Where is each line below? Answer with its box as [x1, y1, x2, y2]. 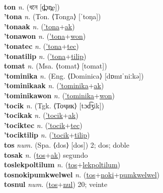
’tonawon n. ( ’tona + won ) [4, 31, 86, 41]
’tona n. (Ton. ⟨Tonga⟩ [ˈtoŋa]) [4, 11, 101, 22]
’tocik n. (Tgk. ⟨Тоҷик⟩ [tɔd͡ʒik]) [4, 100, 104, 110]
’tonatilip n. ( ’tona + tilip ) [4, 50, 87, 61]
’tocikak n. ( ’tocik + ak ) [4, 110, 78, 120]
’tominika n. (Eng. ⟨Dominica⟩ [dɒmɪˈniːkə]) [4, 70, 144, 81]
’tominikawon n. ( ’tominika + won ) [4, 90, 115, 100]
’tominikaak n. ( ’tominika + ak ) [4, 80, 104, 91]
